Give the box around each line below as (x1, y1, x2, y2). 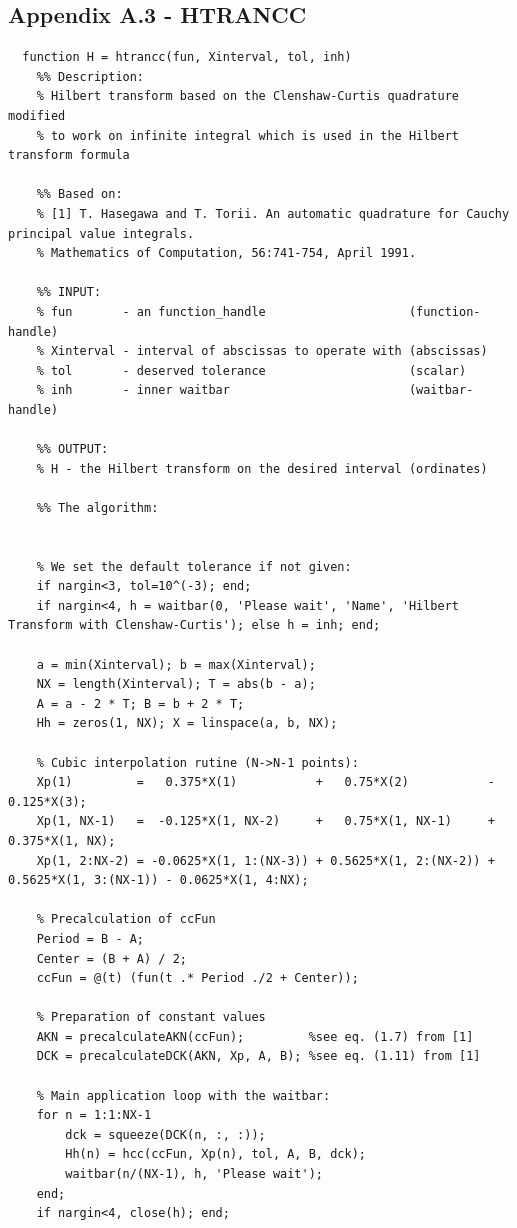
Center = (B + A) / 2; (36, 951, 187, 966)
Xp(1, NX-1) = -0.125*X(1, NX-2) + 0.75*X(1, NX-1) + (36, 814, 495, 829)
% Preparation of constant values (36, 1010, 266, 1025)
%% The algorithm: (36, 500, 159, 515)
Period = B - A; (36, 931, 145, 946)
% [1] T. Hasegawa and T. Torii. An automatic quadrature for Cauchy (36, 206, 510, 221)
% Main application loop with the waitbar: (36, 1088, 331, 1103)
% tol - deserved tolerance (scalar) (36, 363, 467, 378)
